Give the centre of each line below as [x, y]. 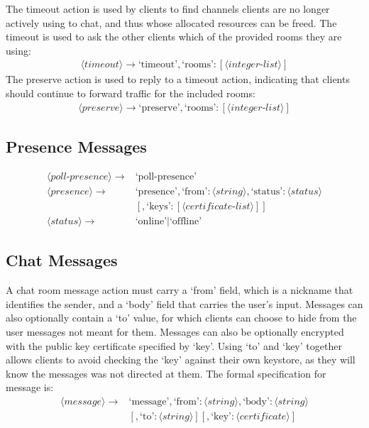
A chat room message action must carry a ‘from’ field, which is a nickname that [180, 290]
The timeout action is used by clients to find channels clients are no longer [168, 9]
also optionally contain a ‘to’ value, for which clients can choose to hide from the [181, 318]
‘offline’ [186, 221]
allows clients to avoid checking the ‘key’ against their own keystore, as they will [181, 360]
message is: [30, 387]
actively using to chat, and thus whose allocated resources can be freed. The [171, 22]
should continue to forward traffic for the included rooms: [131, 93]
